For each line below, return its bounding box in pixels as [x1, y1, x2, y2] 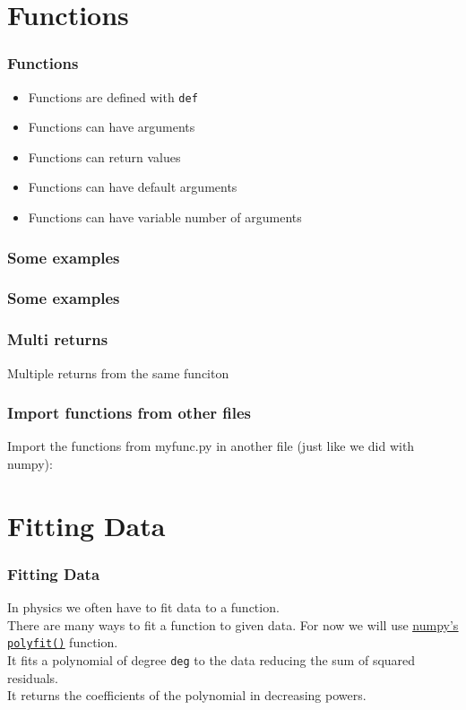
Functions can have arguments [28, 117, 195, 136]
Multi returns [7, 328, 108, 351]
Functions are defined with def [28, 87, 198, 106]
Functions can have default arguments [28, 177, 237, 196]
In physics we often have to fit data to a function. [7, 598, 280, 617]
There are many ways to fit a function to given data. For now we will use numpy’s [7, 615, 459, 634]
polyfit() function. [7, 633, 118, 652]
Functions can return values [28, 147, 181, 166]
